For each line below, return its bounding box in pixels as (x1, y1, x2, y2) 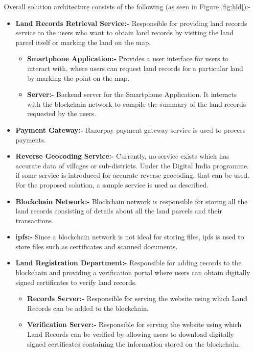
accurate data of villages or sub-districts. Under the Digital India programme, (15, 160, 249, 170)
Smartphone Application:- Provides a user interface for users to (27, 53, 229, 64)
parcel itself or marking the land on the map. (15, 37, 151, 47)
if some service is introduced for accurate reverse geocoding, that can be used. (15, 170, 250, 180)
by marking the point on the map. (27, 72, 130, 83)
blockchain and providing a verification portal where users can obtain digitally (15, 267, 250, 278)
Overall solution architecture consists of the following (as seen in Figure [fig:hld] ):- (4, 1, 251, 11)
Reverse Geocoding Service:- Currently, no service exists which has (15, 151, 229, 161)
